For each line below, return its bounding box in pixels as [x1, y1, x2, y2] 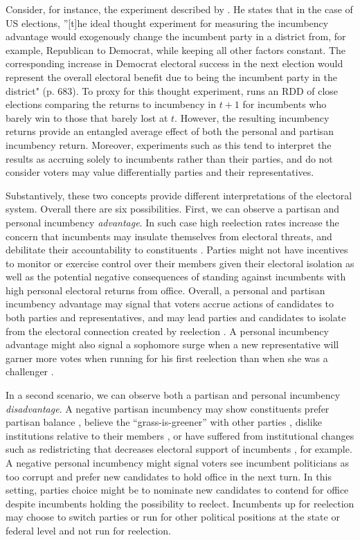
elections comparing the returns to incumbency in [6, 97, 216, 111]
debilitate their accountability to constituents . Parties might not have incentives [6, 242, 348, 257]
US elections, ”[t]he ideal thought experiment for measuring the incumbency [6, 15, 329, 30]
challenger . [6, 364, 54, 379]
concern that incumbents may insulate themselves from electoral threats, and [6, 228, 332, 243]
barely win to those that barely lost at [6, 110, 168, 125]
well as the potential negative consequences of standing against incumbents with [6, 269, 346, 284]
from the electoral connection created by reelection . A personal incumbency [6, 323, 329, 338]
